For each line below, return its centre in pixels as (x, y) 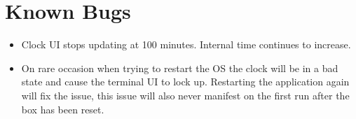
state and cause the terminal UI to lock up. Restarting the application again (185, 82)
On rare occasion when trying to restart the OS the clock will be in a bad (180, 68)
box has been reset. (63, 109)
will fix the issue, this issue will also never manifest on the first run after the (185, 95)
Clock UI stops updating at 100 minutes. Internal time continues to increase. (186, 44)
